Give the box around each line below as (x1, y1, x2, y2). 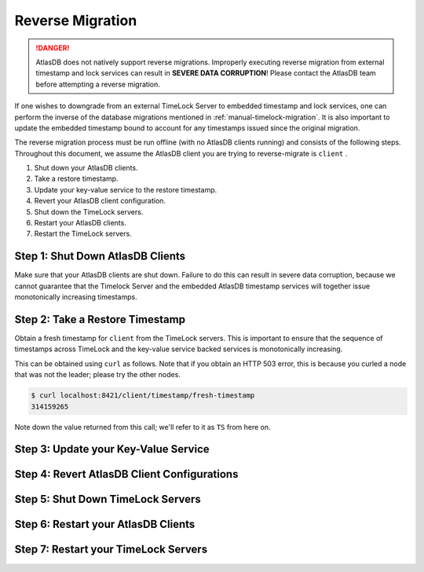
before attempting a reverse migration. (35, 79, 160, 89)
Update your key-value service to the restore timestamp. (34, 185, 217, 194)
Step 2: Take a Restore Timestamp (14, 313, 186, 326)
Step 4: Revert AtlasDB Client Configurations (14, 467, 239, 481)
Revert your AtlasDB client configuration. (34, 196, 166, 206)
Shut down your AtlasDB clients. (34, 163, 138, 173)
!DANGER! (35, 43, 70, 53)
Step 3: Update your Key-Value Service (14, 442, 210, 456)
